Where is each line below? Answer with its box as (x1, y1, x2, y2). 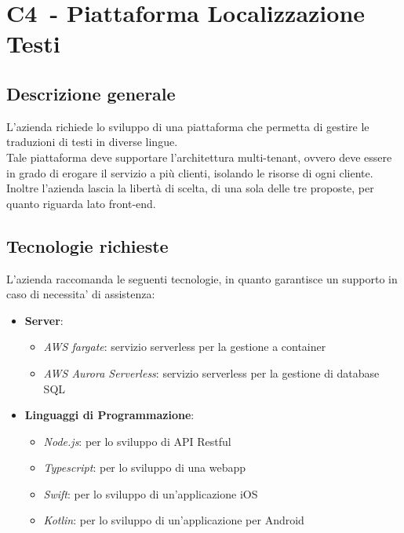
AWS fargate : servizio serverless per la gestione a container (43, 338, 326, 355)
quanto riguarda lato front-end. (6, 195, 156, 211)
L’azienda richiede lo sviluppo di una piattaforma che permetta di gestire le (6, 118, 369, 134)
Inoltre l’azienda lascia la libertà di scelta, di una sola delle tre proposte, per (6, 180, 374, 196)
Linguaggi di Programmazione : (24, 407, 195, 423)
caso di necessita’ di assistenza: (6, 286, 155, 302)
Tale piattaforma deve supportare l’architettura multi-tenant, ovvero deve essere (6, 148, 392, 165)
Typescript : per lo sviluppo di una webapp (43, 459, 246, 476)
